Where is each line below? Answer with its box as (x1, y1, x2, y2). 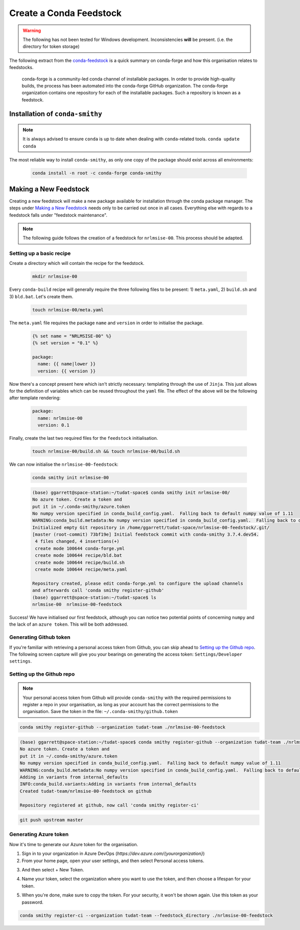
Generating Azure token (9, 831, 69, 838)
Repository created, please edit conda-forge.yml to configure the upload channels (32, 580, 243, 586)
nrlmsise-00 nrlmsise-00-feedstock (32, 602, 122, 607)
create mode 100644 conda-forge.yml (35, 545, 125, 551)
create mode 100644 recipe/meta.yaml (35, 567, 127, 572)
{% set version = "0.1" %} (32, 340, 98, 346)
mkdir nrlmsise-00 (32, 274, 77, 279)
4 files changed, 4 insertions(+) (35, 539, 119, 544)
